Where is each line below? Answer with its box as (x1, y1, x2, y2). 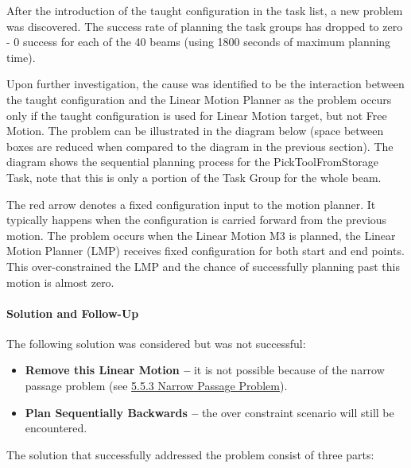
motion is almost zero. (6, 273, 114, 290)
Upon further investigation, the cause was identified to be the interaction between (6, 75, 405, 92)
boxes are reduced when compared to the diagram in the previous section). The (6, 137, 394, 154)
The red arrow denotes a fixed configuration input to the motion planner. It (6, 195, 376, 212)
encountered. (25, 420, 87, 436)
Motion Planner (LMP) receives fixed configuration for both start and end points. (6, 242, 405, 259)
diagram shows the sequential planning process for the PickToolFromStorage (6, 153, 379, 170)
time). (6, 48, 36, 65)
